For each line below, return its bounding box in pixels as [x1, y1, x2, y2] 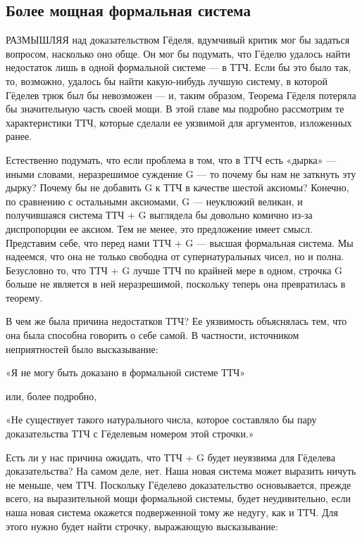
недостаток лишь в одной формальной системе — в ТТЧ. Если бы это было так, [6, 60, 351, 75]
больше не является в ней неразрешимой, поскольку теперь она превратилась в [6, 276, 346, 291]
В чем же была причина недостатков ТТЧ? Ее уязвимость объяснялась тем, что [6, 314, 347, 328]
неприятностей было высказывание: [6, 341, 158, 356]
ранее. [6, 129, 32, 143]
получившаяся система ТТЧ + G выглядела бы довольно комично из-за [6, 207, 313, 222]
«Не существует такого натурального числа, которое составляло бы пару [6, 412, 317, 427]
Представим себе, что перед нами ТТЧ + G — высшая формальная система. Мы [6, 235, 354, 250]
